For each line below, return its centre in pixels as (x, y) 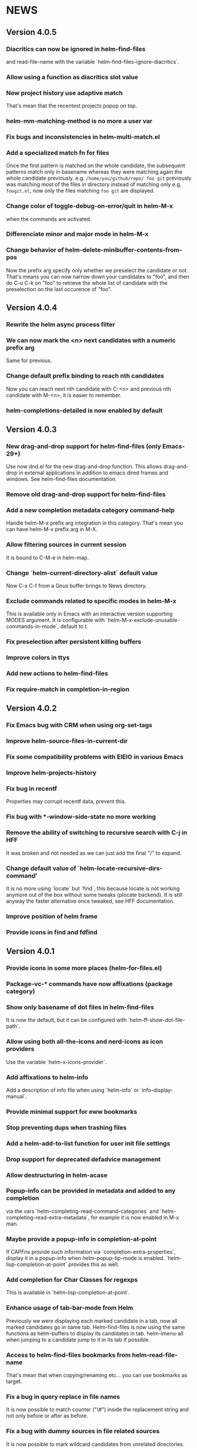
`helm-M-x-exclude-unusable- (143, 620)
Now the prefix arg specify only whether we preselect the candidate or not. (97, 270)
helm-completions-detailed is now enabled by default (84, 410)
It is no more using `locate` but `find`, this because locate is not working (93, 888)
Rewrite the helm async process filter (61, 324)
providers (20, 1049)
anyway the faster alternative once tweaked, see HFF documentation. (90, 901)
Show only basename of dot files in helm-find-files (80, 1007)
